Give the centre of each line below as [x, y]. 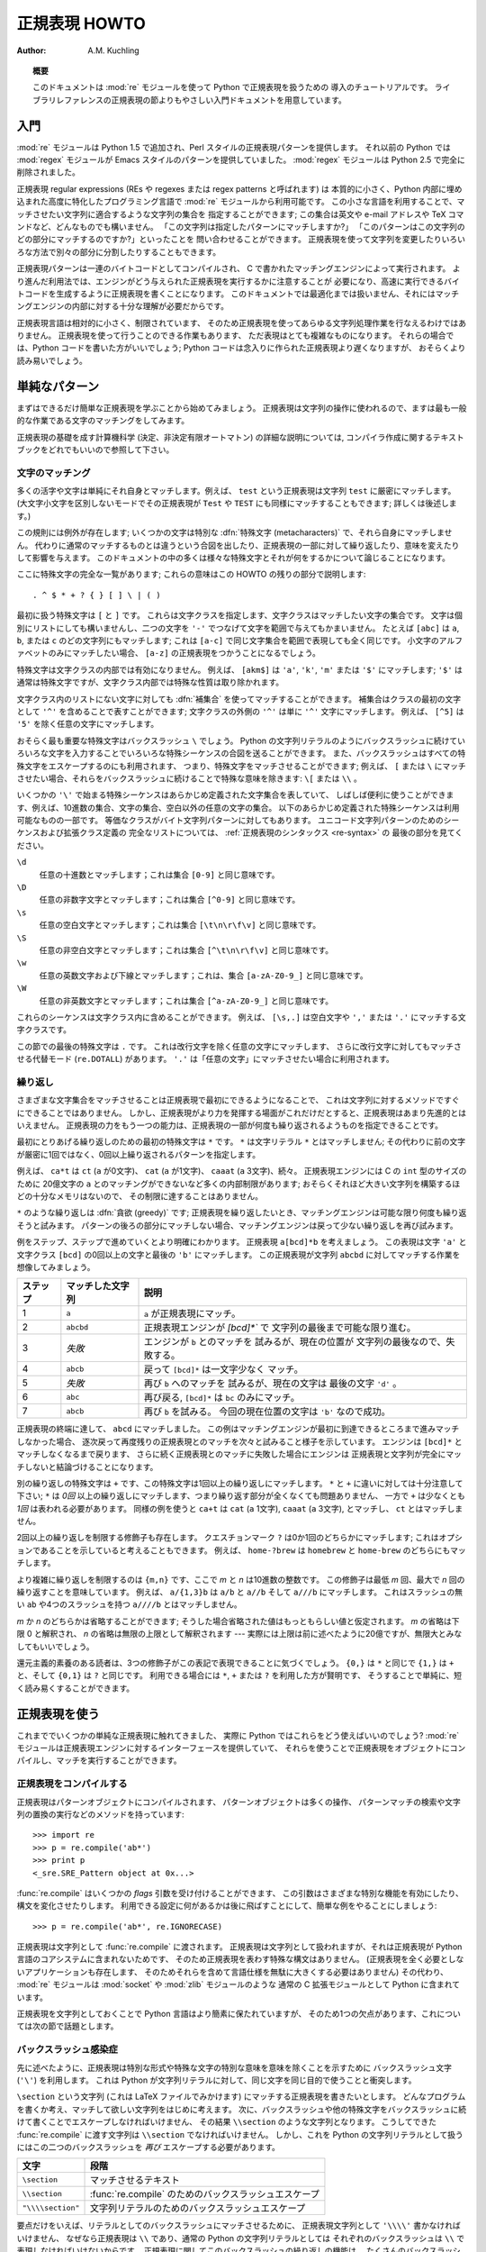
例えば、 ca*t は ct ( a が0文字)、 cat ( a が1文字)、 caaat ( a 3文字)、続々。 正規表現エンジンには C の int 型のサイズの [242, 1171]
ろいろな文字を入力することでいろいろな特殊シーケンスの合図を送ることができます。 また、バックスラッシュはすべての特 [241, 753]
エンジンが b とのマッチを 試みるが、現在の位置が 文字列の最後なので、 [295, 1342]
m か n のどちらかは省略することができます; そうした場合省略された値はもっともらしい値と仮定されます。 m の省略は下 [238, 1621]
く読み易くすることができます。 [76, 1688]
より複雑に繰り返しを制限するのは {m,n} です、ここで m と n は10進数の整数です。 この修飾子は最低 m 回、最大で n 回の [241, 1579]
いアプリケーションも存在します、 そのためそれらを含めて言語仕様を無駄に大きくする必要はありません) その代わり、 [233, 1972]
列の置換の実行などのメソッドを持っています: [100, 1814]
